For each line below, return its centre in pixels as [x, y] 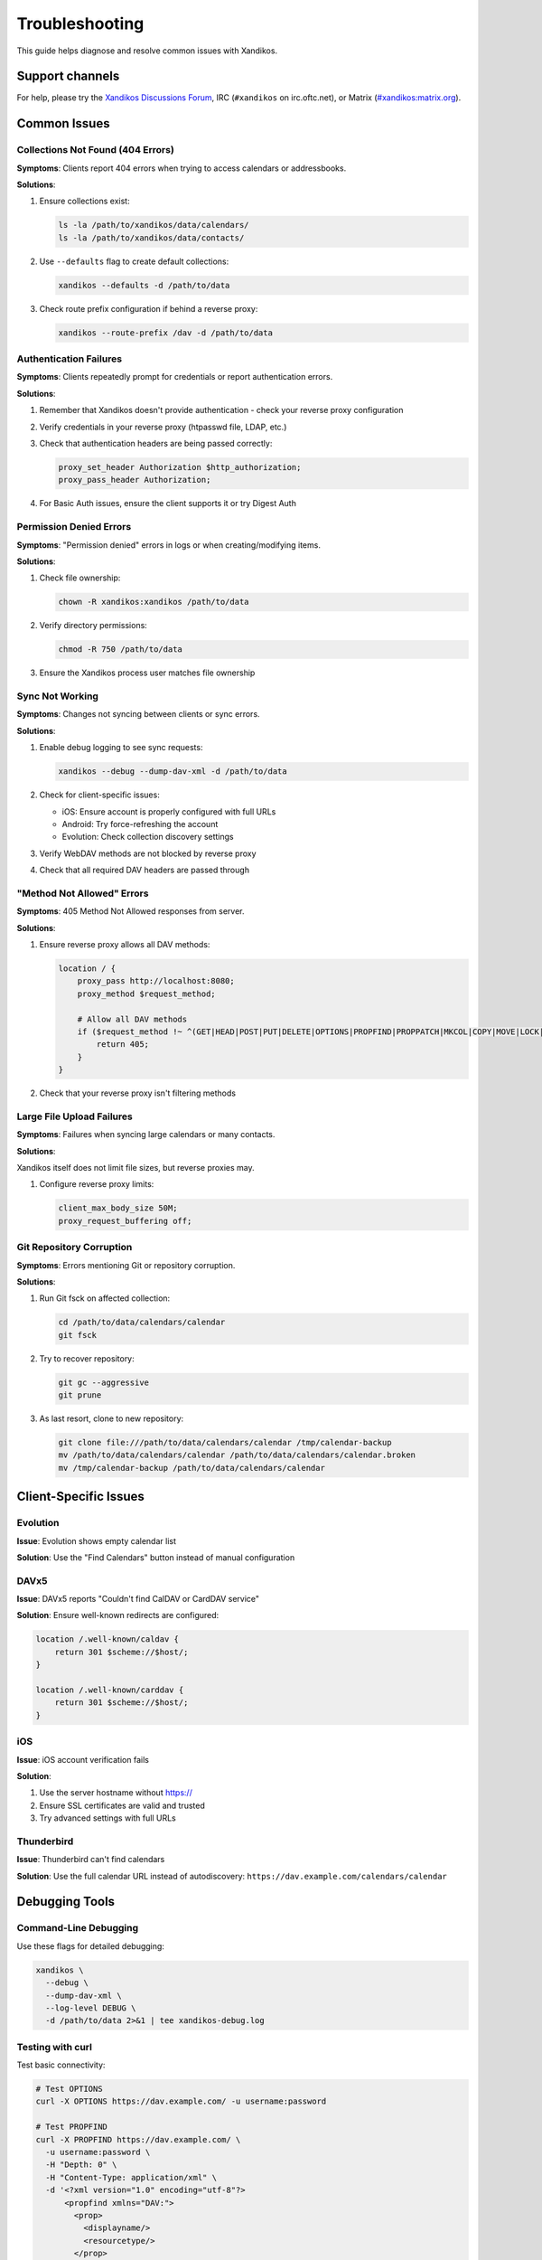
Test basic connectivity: [61, 2065]
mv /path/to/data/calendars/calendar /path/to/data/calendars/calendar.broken [237, 1455]
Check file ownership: [80, 578]
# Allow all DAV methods [132, 1019]
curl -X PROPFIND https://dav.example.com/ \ [138, 2139]
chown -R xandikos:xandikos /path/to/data [154, 602]
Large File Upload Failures [75, 1116]
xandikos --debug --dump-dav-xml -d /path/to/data [173, 772]
